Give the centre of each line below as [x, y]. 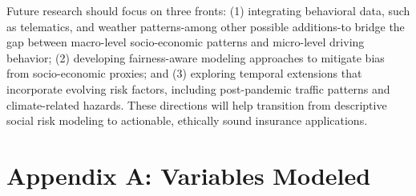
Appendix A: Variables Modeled [189, 175]
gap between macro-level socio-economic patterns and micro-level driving [186, 42]
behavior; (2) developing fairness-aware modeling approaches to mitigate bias [196, 57]
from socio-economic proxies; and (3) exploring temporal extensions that [184, 73]
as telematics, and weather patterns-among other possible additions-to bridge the [206, 26]
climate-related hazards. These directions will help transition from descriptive [197, 104]
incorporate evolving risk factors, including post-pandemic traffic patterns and [198, 88]
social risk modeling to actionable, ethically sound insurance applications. [187, 120]
